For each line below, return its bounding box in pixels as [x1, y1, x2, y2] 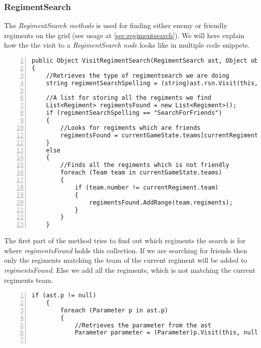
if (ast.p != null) [32, 292, 96, 299]
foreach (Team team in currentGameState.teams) [60, 169, 222, 177]
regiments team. [4, 274, 53, 285]
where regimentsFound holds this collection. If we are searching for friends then [4, 245, 247, 255]
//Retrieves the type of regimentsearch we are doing [46, 72, 229, 79]
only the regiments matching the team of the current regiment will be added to [4, 255, 247, 265]
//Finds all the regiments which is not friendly [60, 161, 229, 169]
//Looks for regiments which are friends [60, 124, 201, 131]
